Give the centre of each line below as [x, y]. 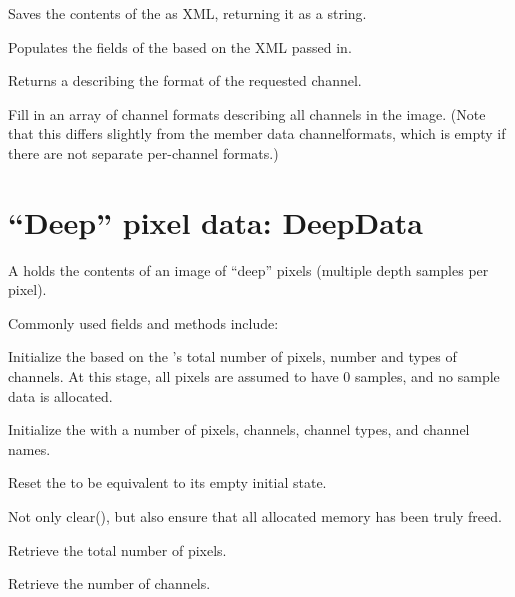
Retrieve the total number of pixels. [117, 549]
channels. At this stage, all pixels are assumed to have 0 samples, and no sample [254, 376]
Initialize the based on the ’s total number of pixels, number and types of [232, 356]
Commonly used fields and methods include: [143, 322]
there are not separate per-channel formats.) [143, 152]
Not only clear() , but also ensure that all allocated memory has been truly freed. [255, 516]
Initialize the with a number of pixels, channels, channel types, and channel [239, 429]
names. [29, 448]
